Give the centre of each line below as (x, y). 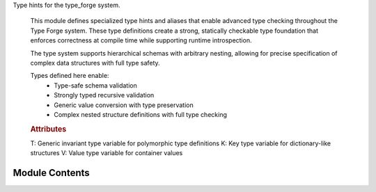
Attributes (48, 129)
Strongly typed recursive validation (104, 95)
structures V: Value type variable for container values (107, 153)
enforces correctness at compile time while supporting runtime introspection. (141, 40)
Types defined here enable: (70, 76)
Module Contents (51, 173)
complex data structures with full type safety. (95, 63)
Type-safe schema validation (95, 85)
